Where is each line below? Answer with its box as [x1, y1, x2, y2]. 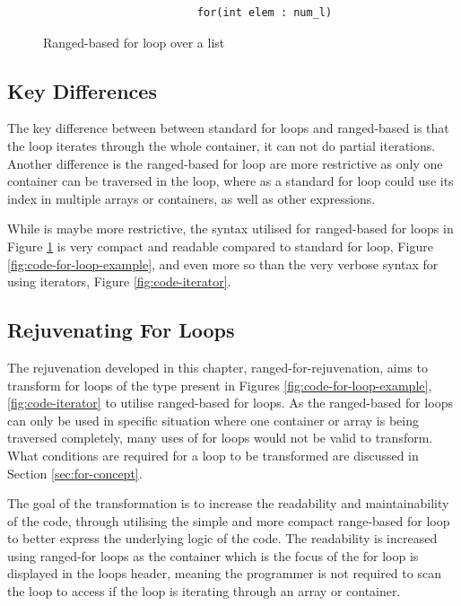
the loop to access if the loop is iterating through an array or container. [7, 582, 401, 601]
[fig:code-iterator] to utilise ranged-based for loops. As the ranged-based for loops [7, 393, 453, 412]
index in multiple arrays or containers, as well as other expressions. [7, 189, 376, 207]
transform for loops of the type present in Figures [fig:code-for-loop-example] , [7, 375, 432, 394]
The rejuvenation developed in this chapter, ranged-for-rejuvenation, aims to [7, 357, 428, 376]
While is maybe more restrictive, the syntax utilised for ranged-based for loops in [7, 219, 454, 238]
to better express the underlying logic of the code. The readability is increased [7, 529, 438, 548]
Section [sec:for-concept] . [7, 463, 143, 482]
